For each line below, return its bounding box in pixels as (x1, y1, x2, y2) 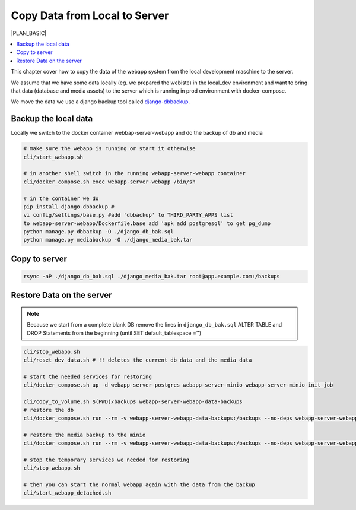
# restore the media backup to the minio (23, 431, 146, 438)
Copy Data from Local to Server (11, 9, 169, 22)
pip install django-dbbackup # (23, 203, 115, 210)
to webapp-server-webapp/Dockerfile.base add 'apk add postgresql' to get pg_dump (23, 220, 271, 227)
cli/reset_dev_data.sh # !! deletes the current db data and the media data (23, 357, 252, 363)
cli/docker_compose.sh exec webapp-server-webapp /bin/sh (23, 178, 196, 185)
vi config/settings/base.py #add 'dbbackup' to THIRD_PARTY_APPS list (23, 211, 234, 218)
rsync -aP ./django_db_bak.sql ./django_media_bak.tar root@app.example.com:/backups (23, 273, 280, 280)
